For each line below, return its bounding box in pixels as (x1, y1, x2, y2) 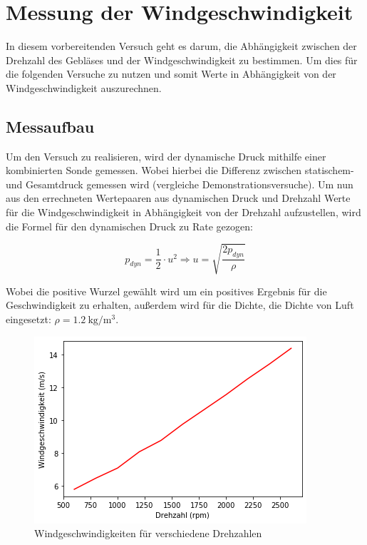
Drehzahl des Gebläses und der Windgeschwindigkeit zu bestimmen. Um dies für (6, 52, 358, 67)
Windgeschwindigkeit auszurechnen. (6, 80, 162, 95)
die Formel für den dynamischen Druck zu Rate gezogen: (6, 218, 253, 233)
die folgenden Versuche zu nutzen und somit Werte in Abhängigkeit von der (6, 66, 336, 81)
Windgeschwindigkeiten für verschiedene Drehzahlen (34, 526, 262, 541)
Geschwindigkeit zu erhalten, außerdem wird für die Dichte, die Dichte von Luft (6, 297, 354, 312)
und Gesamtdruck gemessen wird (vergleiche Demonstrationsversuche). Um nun (6, 176, 353, 191)
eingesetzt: (6, 312, 51, 326)
